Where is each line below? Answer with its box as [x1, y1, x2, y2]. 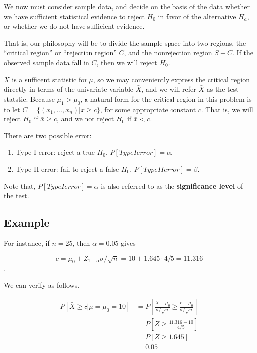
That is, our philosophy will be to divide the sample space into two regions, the [4, 37, 246, 48]
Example [4, 215, 50, 230]
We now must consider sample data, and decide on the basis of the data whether [4, 1, 250, 11]
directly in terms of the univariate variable [4, 84, 134, 94]
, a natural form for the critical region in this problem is [80, 93, 252, 104]
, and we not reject [57, 114, 114, 124]
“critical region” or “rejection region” [4, 47, 117, 58]
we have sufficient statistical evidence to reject [4, 11, 145, 21]
